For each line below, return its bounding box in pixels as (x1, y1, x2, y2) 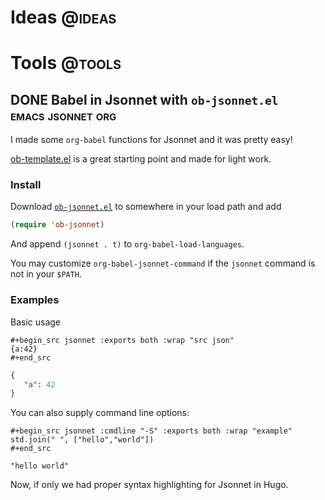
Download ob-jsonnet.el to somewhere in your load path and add (10, 201, 282, 213)
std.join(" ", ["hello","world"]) (10, 435, 155, 445)
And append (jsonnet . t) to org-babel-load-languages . (10, 238, 245, 250)
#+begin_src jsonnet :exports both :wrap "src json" (10, 335, 235, 345)
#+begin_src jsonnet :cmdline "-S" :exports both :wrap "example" (10, 426, 293, 436)
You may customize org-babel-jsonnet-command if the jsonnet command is (10, 257, 316, 270)
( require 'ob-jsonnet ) (10, 220, 105, 230)
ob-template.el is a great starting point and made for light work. (10, 153, 272, 165)
